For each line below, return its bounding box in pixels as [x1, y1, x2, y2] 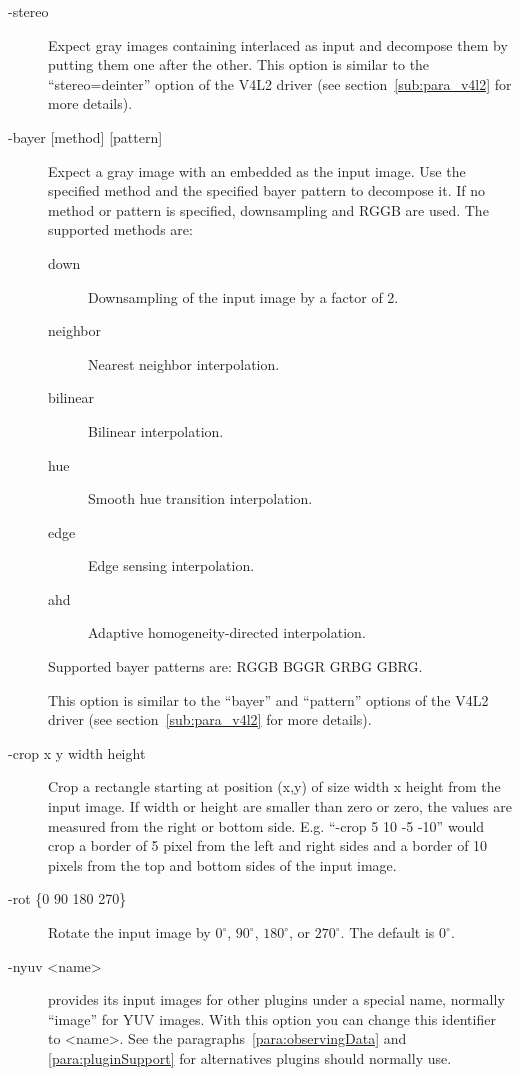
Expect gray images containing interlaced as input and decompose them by [48, 34, 508, 55]
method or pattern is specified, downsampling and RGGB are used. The [48, 199, 489, 220]
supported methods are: [48, 219, 193, 240]
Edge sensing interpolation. [88, 555, 255, 576]
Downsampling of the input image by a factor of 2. [88, 286, 399, 307]
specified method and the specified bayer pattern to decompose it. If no [48, 180, 486, 201]
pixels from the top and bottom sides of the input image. [48, 854, 397, 875]
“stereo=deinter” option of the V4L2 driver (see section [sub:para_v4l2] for [48, 73, 512, 94]
